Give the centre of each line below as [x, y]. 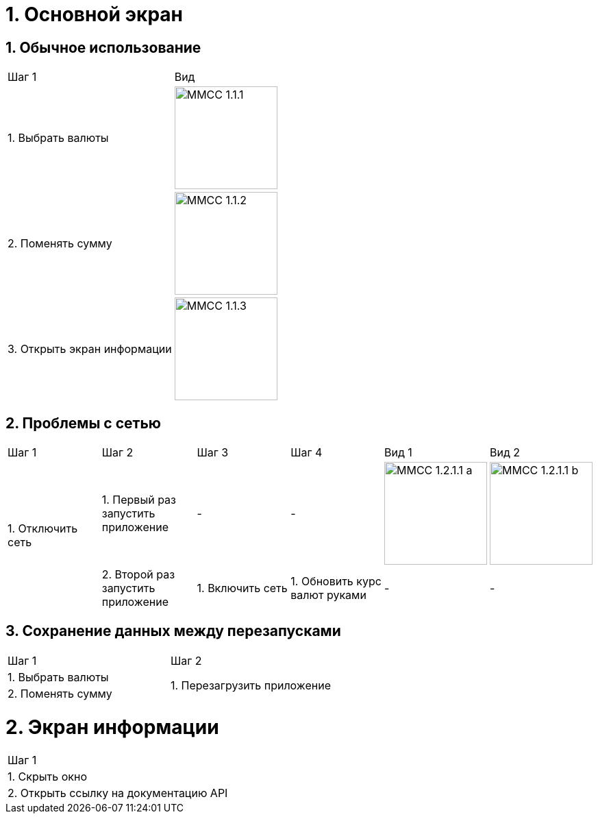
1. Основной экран [94, 14]
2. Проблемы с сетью [83, 423]
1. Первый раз [139, 500]
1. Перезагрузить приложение [250, 685]
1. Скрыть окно [47, 777]
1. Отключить [43, 529]
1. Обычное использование [103, 47]
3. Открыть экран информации [90, 349]
